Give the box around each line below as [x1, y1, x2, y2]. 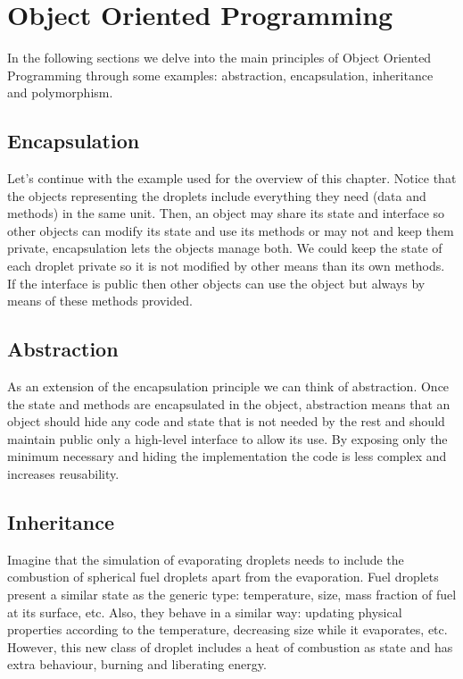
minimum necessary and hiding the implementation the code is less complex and [7, 447, 447, 465]
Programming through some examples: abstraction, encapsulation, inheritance [7, 65, 434, 84]
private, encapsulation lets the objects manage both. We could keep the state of [7, 239, 442, 257]
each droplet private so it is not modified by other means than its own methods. [7, 256, 445, 275]
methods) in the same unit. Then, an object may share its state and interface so [7, 204, 445, 222]
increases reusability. [7, 465, 120, 483]
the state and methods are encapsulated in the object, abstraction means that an [7, 394, 451, 413]
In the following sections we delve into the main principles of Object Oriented [7, 48, 432, 67]
